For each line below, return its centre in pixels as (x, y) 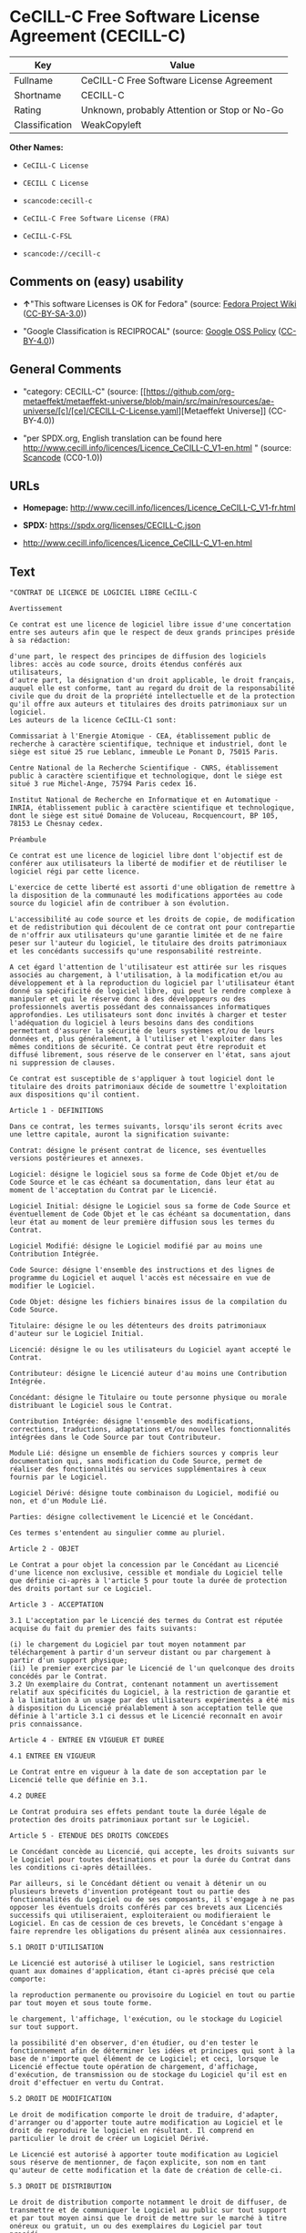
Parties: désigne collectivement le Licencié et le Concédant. (132, 1517)
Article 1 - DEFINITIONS (56, 1111)
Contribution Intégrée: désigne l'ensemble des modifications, (132, 1422)
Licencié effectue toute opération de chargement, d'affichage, (134, 2067)
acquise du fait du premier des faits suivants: (103, 1629)
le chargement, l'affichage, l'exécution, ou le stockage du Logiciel (146, 2019)
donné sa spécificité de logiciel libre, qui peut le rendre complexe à (150, 991)
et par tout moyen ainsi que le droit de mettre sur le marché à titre (148, 2218)
